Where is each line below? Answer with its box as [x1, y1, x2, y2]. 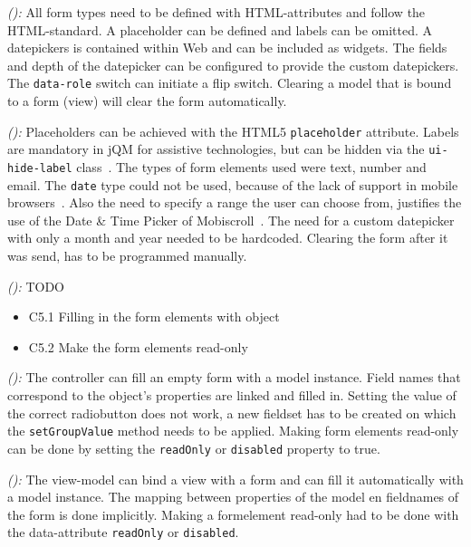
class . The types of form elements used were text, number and [76, 157, 427, 176]
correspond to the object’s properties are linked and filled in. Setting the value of [7, 386, 457, 404]
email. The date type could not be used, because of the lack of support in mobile [7, 175, 458, 194]
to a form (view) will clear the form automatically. [7, 91, 287, 110]
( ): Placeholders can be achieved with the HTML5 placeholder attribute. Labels [7, 121, 459, 140]
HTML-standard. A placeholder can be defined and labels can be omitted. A [7, 20, 433, 39]
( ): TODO [7, 276, 65, 295]
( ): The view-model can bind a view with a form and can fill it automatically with [7, 469, 464, 488]
